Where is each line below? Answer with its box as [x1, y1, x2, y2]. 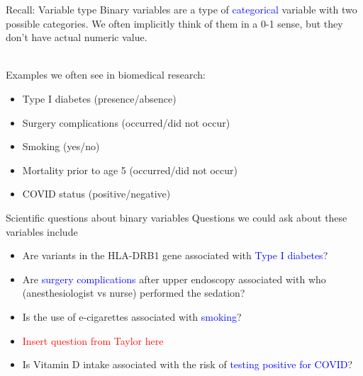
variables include [6, 224, 78, 239]
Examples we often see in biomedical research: [6, 67, 206, 82]
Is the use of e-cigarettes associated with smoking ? [22, 309, 242, 324]
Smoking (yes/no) [22, 139, 100, 154]
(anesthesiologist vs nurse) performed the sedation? [22, 285, 245, 300]
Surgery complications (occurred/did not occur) [22, 115, 230, 130]
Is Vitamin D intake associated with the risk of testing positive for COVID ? [22, 357, 353, 372]
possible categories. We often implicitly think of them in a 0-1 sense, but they [6, 16, 343, 30]
